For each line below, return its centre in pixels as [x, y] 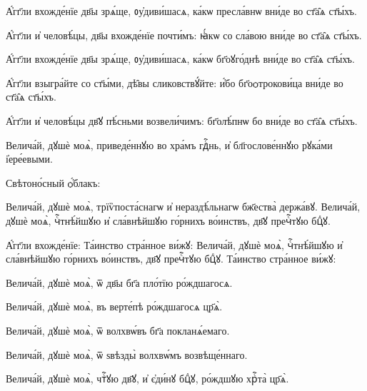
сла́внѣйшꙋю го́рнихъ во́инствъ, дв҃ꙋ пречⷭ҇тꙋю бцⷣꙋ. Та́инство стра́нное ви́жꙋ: [171, 259]
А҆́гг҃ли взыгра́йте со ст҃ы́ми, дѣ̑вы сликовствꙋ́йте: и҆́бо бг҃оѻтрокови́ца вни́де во [175, 82]
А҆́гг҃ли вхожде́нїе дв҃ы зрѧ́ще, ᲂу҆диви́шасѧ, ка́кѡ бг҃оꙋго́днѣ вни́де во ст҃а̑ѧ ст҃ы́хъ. [180, 59]
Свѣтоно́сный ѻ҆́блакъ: [53, 182]
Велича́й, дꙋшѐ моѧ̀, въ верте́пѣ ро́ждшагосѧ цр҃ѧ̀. [114, 306]
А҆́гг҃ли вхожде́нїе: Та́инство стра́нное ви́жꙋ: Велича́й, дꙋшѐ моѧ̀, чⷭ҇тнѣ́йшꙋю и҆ [174, 244]
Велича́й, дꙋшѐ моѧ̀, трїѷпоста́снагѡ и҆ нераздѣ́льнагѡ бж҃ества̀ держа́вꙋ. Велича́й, [183, 207]
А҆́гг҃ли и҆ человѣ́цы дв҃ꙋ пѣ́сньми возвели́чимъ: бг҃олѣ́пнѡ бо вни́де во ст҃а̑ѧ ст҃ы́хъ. [182, 120]
